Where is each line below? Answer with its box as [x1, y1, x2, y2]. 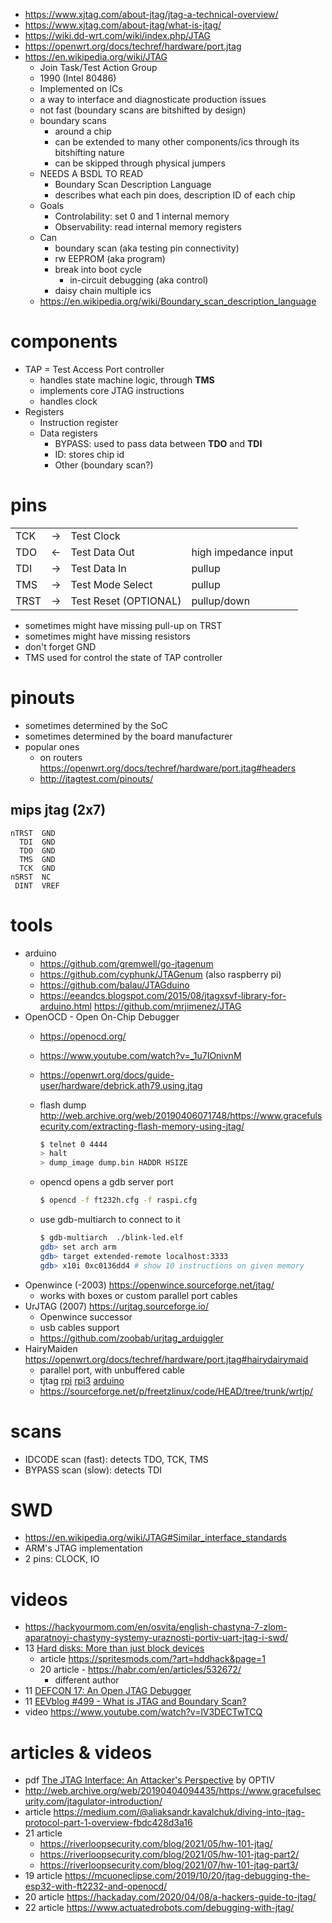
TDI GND [19, 837, 56, 847]
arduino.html [39, 1000, 92, 1012]
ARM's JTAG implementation [24, 1542, 143, 1554]
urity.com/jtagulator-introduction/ [24, 1795, 163, 1808]
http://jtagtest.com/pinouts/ [39, 772, 154, 784]
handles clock [39, 395, 98, 407]
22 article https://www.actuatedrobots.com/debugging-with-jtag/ [24, 1902, 295, 1914]
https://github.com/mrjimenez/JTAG [93, 1000, 242, 1012]
